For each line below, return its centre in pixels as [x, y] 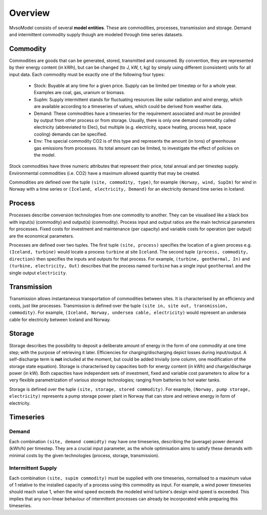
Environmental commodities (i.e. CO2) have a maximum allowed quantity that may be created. [105, 173]
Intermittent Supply [33, 468]
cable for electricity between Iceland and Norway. [60, 319]
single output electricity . [38, 273]
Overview [29, 13]
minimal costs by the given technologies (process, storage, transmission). [84, 455]
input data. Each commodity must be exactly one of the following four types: [87, 74]
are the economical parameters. [42, 236]
